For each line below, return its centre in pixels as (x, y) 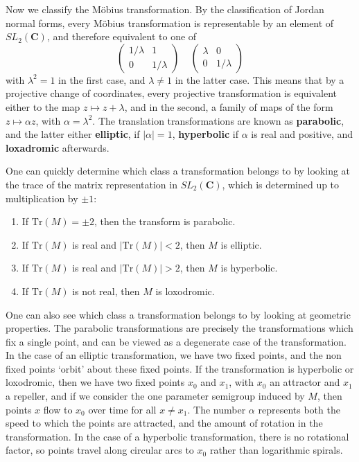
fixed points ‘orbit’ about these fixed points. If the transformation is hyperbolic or (180, 368)
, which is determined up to (281, 184)
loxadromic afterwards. (58, 147)
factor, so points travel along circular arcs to (100, 450)
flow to (58, 409)
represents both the (299, 409)
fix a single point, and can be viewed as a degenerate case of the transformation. (176, 341)
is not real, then (106, 291)
